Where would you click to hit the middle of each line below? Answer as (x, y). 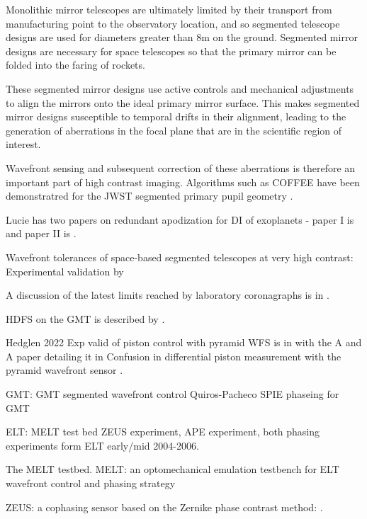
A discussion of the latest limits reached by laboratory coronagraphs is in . (168, 295)
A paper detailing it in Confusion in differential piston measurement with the (174, 356)
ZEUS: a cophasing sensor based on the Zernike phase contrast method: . (164, 507)
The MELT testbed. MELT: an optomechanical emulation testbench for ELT (173, 469)
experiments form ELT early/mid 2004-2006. (102, 445)
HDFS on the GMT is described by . (85, 318)
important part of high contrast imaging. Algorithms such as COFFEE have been (183, 182)
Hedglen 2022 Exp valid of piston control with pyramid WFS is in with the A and (184, 342)
